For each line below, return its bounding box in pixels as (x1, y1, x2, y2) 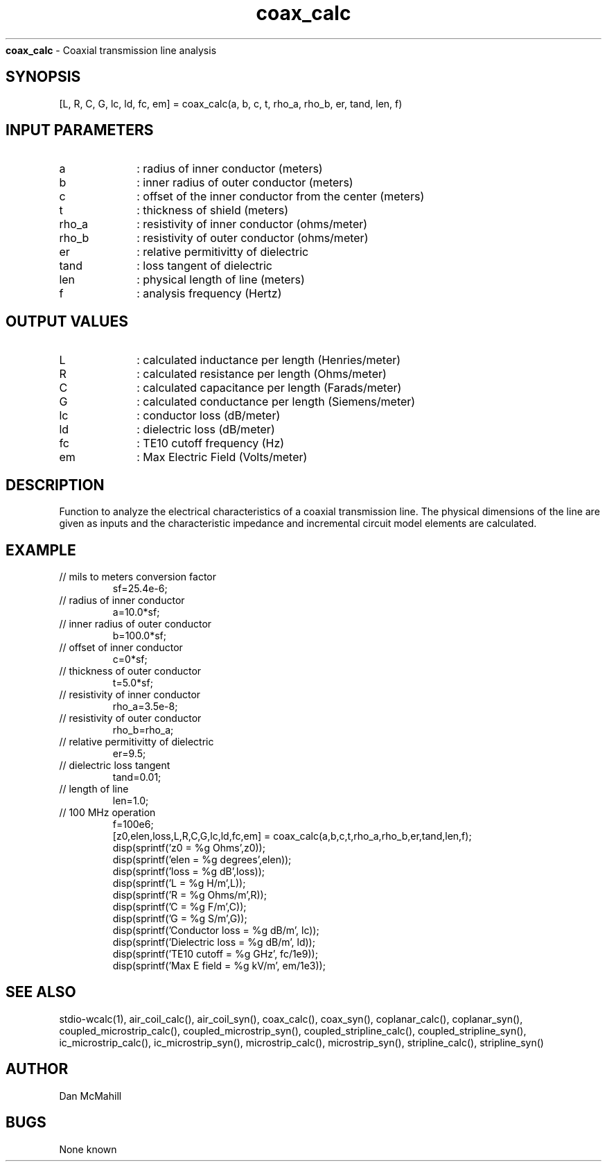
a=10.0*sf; (112, 605, 160, 618)
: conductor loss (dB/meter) (137, 408, 281, 423)
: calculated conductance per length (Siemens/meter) (137, 395, 416, 409)
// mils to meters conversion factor (59, 570, 216, 582)
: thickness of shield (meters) (137, 203, 289, 218)
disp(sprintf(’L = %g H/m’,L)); (112, 876, 246, 889)
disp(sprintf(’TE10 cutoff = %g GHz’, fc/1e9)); (112, 947, 318, 960)
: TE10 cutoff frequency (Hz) (137, 436, 285, 451)
